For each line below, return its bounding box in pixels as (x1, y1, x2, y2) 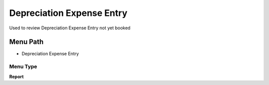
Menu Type (9, 63, 37, 70)
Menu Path (9, 38, 44, 46)
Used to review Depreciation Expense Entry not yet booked (9, 25, 131, 31)
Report (9, 74, 24, 80)
